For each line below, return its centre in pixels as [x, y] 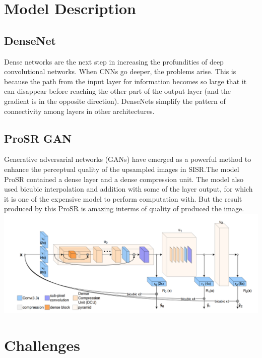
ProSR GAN [38, 138]
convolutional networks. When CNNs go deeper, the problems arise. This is [120, 71]
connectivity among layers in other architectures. [79, 111]
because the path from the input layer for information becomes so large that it [125, 81]
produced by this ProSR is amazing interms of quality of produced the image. [124, 208]
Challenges [42, 345]
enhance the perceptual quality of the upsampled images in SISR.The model [122, 169]
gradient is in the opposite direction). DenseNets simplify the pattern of [115, 101]
